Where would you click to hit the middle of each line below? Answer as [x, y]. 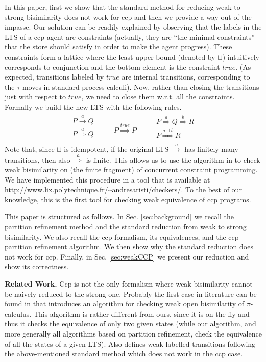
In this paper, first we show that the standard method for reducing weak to [123, 7]
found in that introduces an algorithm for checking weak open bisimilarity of [124, 304]
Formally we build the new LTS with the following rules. [93, 106]
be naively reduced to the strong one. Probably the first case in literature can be [131, 293]
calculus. [18, 313]
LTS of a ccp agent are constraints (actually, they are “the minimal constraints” [130, 36]
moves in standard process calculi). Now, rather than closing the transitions [141, 86]
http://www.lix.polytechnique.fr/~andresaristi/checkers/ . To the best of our [123, 189]
